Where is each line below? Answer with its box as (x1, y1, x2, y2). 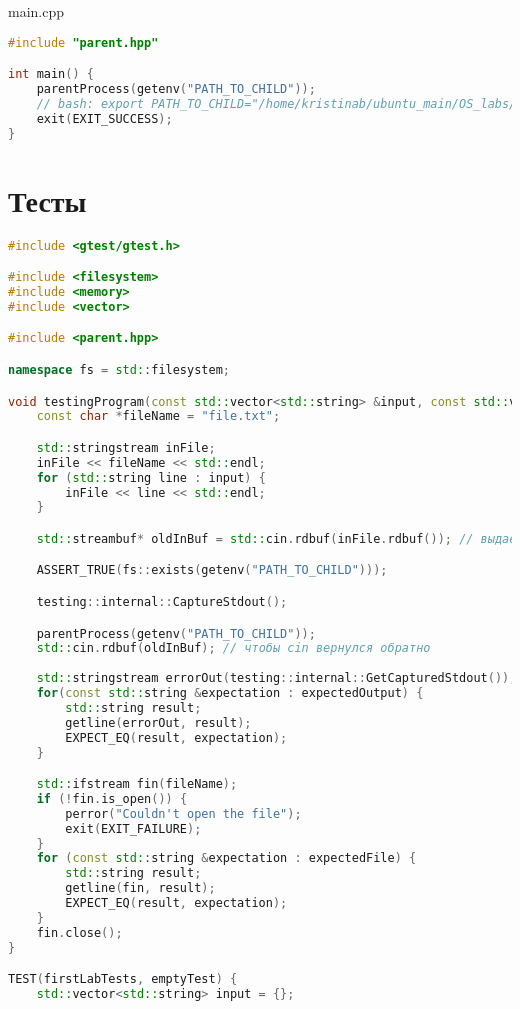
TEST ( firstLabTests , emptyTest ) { (8, 972, 238, 987)
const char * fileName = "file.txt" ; (36, 409, 281, 424)
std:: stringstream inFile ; (36, 440, 216, 455)
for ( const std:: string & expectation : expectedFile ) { (36, 851, 417, 866)
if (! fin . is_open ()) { (36, 791, 188, 806)
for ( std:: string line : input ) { (36, 470, 266, 485)
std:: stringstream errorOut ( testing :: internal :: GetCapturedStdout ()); (36, 671, 517, 686)
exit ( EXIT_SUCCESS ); (36, 111, 173, 126)
